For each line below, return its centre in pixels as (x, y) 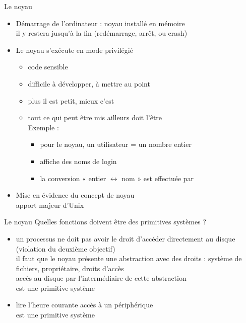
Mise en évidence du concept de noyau (75, 195)
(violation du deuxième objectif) (66, 248)
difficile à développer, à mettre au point (89, 83)
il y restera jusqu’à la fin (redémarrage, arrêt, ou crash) (102, 33)
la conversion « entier (73, 178)
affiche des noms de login (78, 161)
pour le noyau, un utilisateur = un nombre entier (116, 144)
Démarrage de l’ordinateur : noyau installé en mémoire (100, 23)
